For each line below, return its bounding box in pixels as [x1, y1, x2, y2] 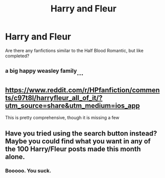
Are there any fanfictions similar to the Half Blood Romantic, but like [5, 47, 144, 53]
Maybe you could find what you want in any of [5, 137, 151, 145]
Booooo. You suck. [5, 168, 52, 175]
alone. [5, 153, 25, 161]
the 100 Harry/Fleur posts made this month [5, 145, 141, 153]
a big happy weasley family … [5, 67, 83, 77]
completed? [5, 53, 30, 59]
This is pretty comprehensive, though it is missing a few [5, 115, 119, 121]
